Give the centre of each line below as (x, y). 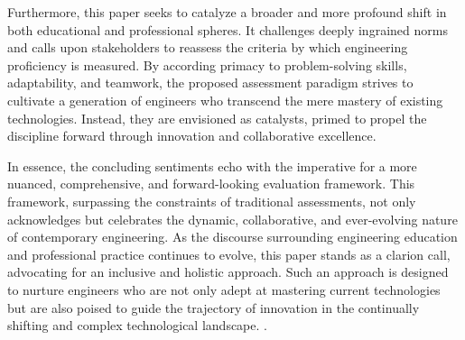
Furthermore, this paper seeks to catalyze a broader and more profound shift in (227, 12)
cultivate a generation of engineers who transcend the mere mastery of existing (225, 100)
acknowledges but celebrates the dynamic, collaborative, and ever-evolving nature (232, 219)
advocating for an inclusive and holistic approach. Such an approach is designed (228, 272)
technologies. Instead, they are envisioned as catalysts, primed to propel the (217, 118)
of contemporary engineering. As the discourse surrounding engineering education (232, 237)
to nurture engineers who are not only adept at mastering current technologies (224, 289)
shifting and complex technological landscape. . (137, 325)
